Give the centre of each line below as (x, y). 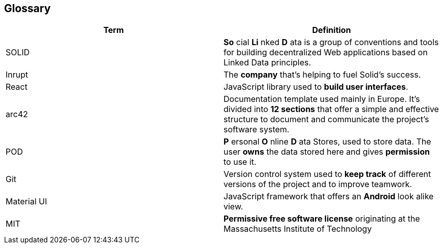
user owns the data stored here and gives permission (327, 152)
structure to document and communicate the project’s (326, 119)
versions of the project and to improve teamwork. (318, 184)
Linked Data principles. (267, 63)
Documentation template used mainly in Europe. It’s (322, 99)
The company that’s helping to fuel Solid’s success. (322, 75)
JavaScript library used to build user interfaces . (316, 87)
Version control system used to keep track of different (327, 174)
